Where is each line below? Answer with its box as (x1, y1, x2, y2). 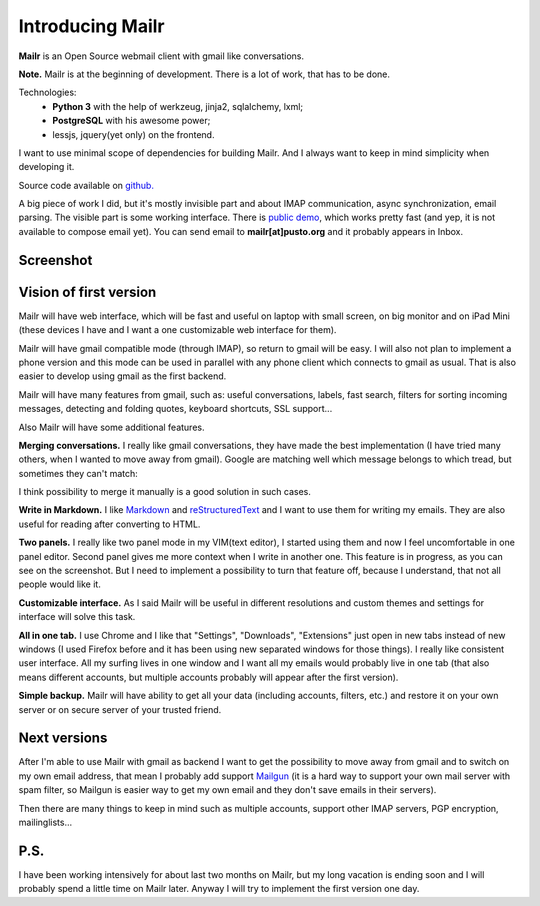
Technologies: (18, 86, 77, 99)
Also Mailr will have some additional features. (18, 421, 205, 433)
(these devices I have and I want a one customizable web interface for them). (18, 324, 337, 336)
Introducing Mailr (18, 15, 165, 37)
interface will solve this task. (18, 611, 136, 623)
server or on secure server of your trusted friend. (18, 703, 222, 715)
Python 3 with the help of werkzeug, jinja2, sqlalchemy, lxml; (52, 100, 304, 112)
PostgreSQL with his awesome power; (52, 115, 211, 127)
